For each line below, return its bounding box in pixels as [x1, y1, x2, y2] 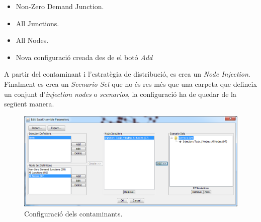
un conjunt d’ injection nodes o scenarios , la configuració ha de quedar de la [4, 88, 236, 99]
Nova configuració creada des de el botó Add [16, 51, 153, 62]
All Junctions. [16, 18, 59, 28]
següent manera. [4, 98, 54, 109]
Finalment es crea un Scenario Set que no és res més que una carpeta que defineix [4, 78, 257, 89]
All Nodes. [16, 35, 49, 45]
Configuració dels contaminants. [24, 208, 123, 218]
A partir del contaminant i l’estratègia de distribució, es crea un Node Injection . [4, 69, 250, 79]
